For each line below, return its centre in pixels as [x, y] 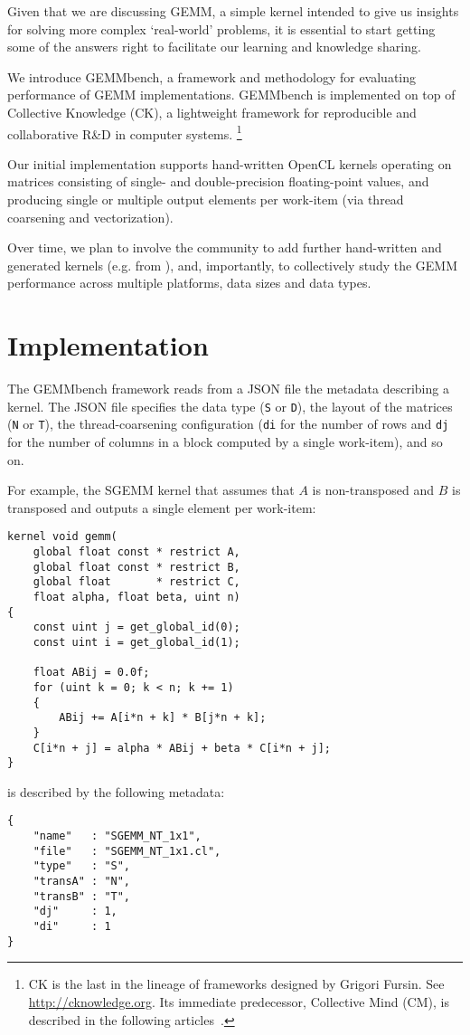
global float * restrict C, [136, 582]
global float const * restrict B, [136, 567]
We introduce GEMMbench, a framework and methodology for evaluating [212, 76]
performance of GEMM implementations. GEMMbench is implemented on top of [231, 95]
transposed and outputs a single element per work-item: [162, 507]
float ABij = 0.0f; [91, 673]
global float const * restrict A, [136, 552]
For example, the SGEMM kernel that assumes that [151, 490]
